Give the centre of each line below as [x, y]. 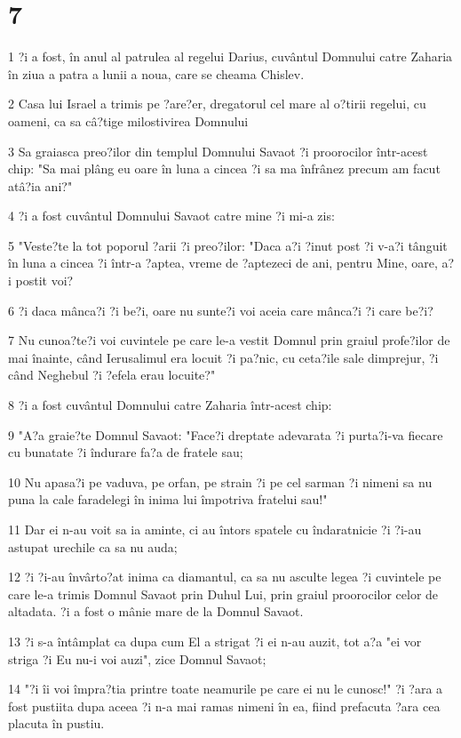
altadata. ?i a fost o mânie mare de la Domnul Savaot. [156, 611]
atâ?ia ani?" [40, 185]
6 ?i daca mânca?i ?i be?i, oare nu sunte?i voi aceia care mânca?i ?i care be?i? [221, 310]
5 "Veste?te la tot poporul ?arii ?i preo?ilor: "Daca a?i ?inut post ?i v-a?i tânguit [228, 245]
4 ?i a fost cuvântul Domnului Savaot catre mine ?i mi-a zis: [171, 216]
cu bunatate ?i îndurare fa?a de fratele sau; [126, 452]
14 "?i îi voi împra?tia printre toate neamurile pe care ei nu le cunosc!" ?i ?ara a [226, 689]
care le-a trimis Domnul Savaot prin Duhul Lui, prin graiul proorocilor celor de [223, 594]
